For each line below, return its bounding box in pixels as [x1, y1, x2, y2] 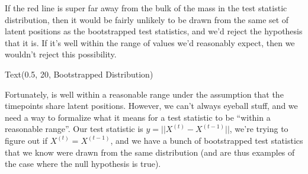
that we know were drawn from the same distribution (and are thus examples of [5, 146, 295, 158]
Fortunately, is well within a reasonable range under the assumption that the [5, 88, 284, 100]
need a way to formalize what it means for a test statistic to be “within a [5, 111, 271, 123]
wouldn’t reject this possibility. [5, 48, 117, 60]
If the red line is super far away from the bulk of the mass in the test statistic [5, 2, 287, 14]
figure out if [5, 134, 48, 146]
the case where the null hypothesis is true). [5, 157, 161, 170]
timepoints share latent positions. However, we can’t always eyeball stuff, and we [5, 99, 298, 112]
